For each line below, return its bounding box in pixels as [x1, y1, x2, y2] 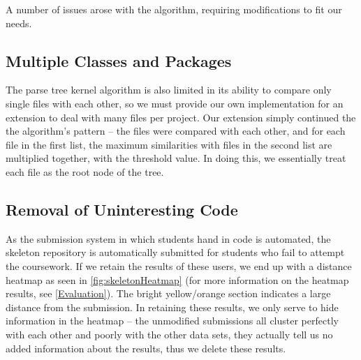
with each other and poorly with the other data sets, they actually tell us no [6, 327, 333, 341]
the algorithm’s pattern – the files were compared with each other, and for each [6, 123, 346, 138]
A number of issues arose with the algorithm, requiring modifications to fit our [6, 2, 342, 16]
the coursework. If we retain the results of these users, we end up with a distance [6, 258, 352, 273]
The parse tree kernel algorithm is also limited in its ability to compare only [6, 82, 332, 97]
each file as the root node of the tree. [6, 164, 164, 179]
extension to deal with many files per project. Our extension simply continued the [6, 110, 356, 124]
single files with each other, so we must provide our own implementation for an [6, 96, 344, 110]
